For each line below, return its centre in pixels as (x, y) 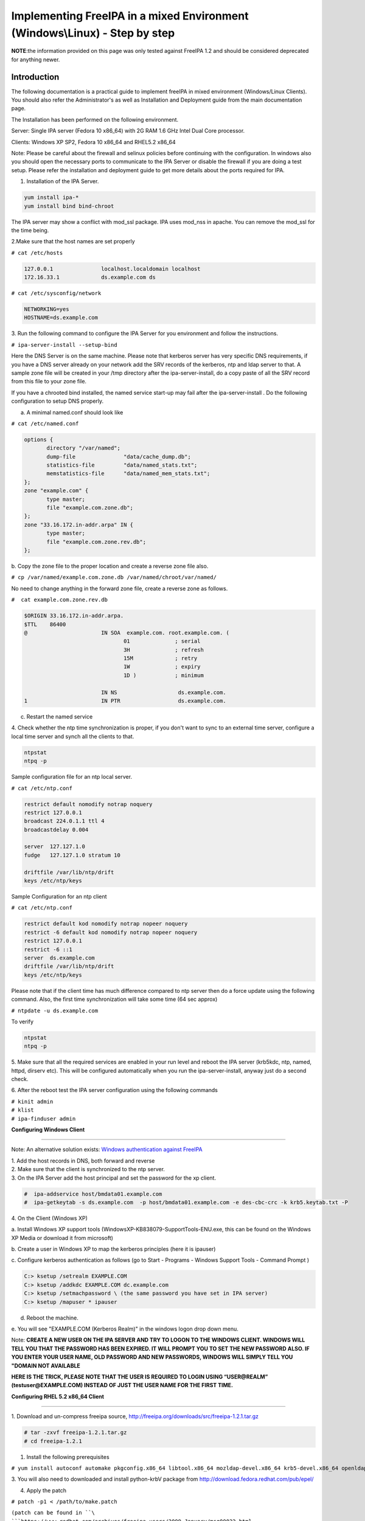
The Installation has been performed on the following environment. (95, 119)
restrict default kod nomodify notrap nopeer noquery (106, 924)
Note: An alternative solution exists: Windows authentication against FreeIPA (107, 1149)
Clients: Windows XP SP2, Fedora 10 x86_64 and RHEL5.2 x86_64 (93, 142)
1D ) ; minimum (163, 675)
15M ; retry (160, 658)
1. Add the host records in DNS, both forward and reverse (83, 1161)
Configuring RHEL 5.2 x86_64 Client (58, 1396)
